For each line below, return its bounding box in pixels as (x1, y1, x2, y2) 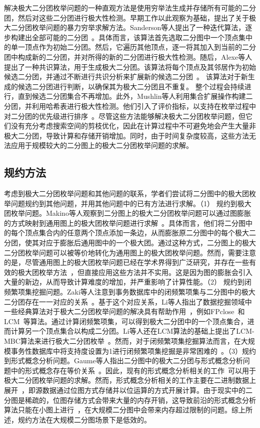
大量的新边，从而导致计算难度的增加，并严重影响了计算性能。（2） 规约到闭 (4, 276, 251, 287)
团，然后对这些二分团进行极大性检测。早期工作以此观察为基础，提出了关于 (4, 12, 249, 23)
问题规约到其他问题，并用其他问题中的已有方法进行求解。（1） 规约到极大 (10, 198, 251, 208)
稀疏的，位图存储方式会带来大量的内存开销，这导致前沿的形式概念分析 (24, 394, 256, 405)
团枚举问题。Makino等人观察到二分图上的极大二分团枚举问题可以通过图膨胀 (4, 208, 251, 218)
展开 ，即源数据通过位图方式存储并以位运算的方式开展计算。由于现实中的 (4, 384, 245, 395)
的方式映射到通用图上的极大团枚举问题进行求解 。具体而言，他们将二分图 (4, 217, 245, 228)
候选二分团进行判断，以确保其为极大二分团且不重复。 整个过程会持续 (17, 81, 244, 91)
